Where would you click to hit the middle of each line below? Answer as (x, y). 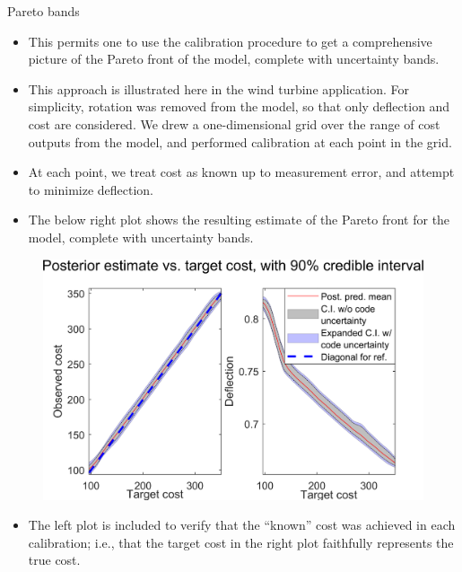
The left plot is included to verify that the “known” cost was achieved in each (242, 525)
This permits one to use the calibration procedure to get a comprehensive (230, 41)
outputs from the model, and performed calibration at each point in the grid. (240, 141)
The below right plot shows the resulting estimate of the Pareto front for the (239, 220)
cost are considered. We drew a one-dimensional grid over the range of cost (234, 123)
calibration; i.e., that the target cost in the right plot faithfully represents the (241, 542)
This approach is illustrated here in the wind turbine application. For (218, 88)
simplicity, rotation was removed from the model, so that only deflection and (239, 106)
